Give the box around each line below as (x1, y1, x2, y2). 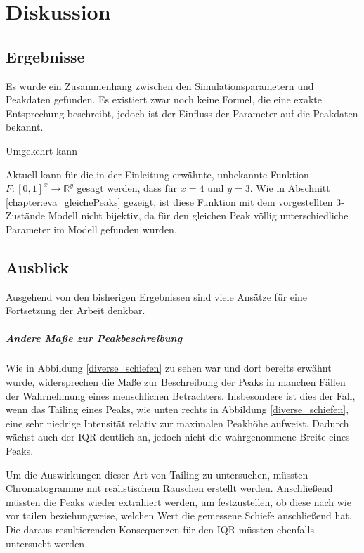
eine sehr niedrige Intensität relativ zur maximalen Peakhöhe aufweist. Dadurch (6, 415, 349, 430)
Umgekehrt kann (6, 143, 77, 157)
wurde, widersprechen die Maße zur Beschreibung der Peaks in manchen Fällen (6, 375, 346, 389)
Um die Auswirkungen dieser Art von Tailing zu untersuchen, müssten (6, 467, 308, 481)
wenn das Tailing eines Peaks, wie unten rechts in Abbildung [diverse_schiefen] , (6, 402, 349, 417)
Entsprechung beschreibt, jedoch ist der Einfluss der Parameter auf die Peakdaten (6, 105, 358, 120)
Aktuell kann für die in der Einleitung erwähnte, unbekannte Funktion (6, 167, 309, 181)
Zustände (6, 208, 46, 223)
